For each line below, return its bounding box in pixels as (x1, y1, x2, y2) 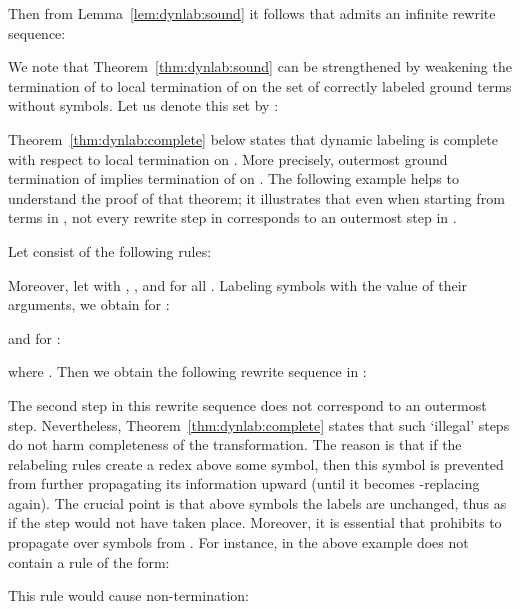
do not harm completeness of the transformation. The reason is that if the (8, 434, 462, 455)
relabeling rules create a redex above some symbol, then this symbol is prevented (8, 453, 504, 474)
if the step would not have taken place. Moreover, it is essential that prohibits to (8, 512, 502, 533)
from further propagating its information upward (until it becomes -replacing (8, 473, 480, 494)
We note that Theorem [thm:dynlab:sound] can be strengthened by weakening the (8, 56, 512, 77)
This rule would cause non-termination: (8, 585, 249, 606)
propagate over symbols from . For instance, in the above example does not (8, 532, 469, 553)
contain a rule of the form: (8, 551, 170, 572)
